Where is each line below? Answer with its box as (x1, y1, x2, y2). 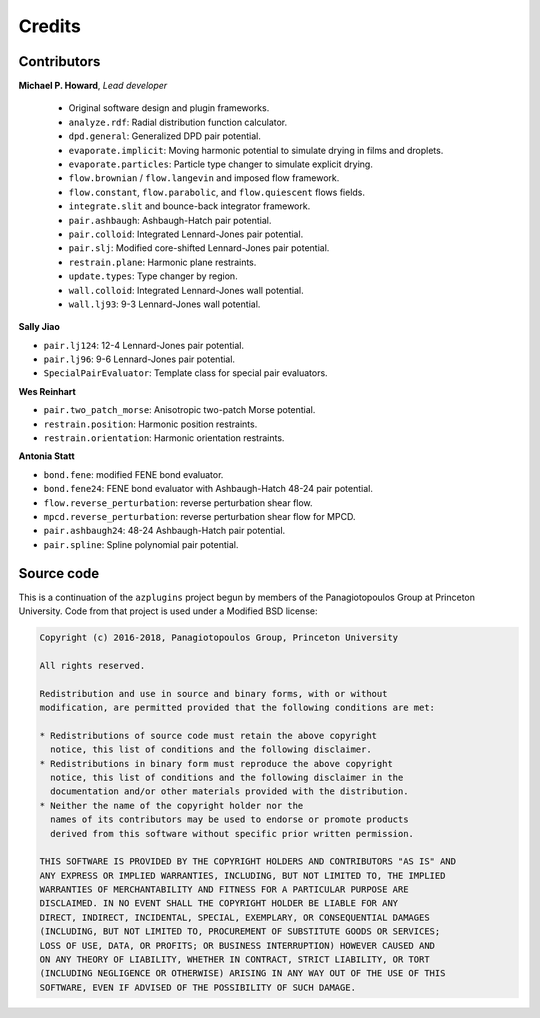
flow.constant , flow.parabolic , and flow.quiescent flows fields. (68, 186, 365, 198)
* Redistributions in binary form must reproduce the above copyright (39, 758, 394, 769)
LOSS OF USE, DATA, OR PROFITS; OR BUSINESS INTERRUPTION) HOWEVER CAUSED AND (39, 940, 435, 951)
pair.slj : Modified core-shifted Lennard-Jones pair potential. (68, 242, 330, 254)
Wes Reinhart (18, 385, 77, 397)
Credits (18, 15, 82, 37)
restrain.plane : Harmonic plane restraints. (68, 256, 257, 268)
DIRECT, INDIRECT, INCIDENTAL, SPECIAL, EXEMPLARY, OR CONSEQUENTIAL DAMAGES (39, 911, 430, 923)
